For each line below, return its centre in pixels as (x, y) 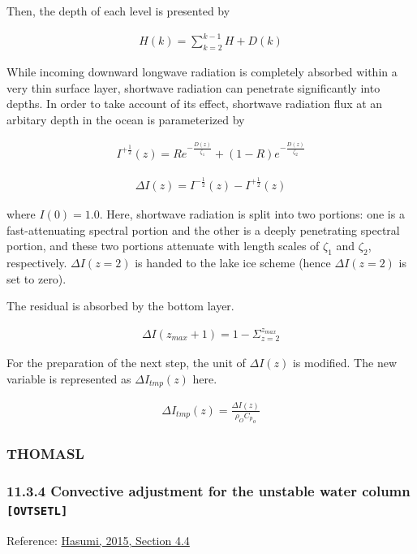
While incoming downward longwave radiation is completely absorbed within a (202, 71)
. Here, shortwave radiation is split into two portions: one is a (252, 214)
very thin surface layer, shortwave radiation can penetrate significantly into (193, 87)
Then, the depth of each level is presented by (118, 11)
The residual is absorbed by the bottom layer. (120, 306)
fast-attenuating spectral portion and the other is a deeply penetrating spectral (203, 229)
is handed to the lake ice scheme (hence (233, 262)
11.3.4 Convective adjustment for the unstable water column (208, 490)
